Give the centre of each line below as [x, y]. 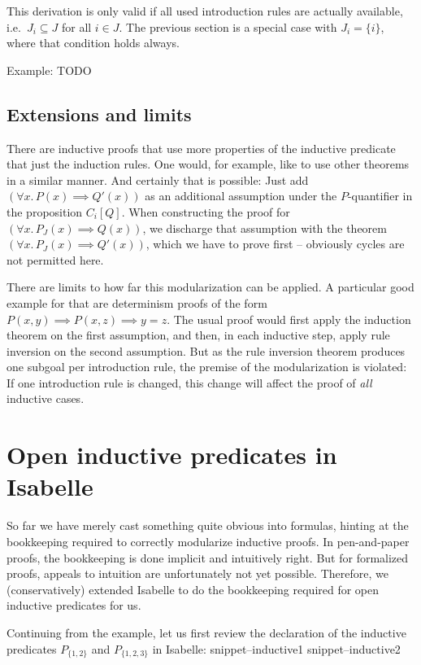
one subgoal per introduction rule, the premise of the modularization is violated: [207, 367]
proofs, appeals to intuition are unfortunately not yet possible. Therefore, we [197, 573]
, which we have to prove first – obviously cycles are [275, 244]
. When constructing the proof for [206, 211]
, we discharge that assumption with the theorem [265, 227]
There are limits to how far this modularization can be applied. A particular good [210, 287]
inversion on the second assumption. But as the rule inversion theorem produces [206, 350]
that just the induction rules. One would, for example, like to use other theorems [208, 164]
